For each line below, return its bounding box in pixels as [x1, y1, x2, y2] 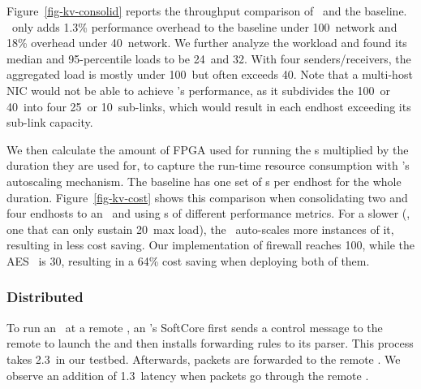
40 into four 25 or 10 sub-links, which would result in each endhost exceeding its [6, 97, 411, 115]
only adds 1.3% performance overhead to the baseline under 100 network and [11, 18, 397, 35]
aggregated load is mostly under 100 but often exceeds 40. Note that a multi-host [6, 66, 413, 83]
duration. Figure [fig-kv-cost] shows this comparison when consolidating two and [6, 188, 408, 205]
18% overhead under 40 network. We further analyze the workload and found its [6, 34, 407, 51]
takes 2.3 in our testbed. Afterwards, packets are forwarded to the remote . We [6, 350, 401, 367]
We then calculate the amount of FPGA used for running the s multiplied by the [6, 140, 409, 158]
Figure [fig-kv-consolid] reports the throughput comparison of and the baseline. [6, 2, 407, 19]
